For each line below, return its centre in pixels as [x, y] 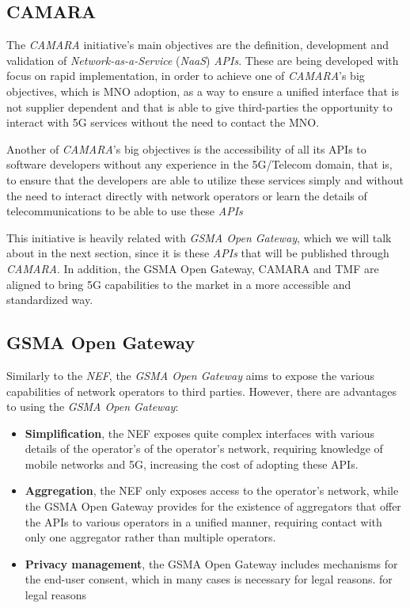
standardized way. [50, 300]
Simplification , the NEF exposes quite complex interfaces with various [200, 433]
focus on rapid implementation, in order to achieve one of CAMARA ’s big [186, 76]
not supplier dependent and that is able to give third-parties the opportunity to [199, 106]
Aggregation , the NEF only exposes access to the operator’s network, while [212, 490]
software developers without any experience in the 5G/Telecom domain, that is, [199, 164]
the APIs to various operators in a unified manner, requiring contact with [203, 521]
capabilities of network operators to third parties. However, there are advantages [201, 391]
